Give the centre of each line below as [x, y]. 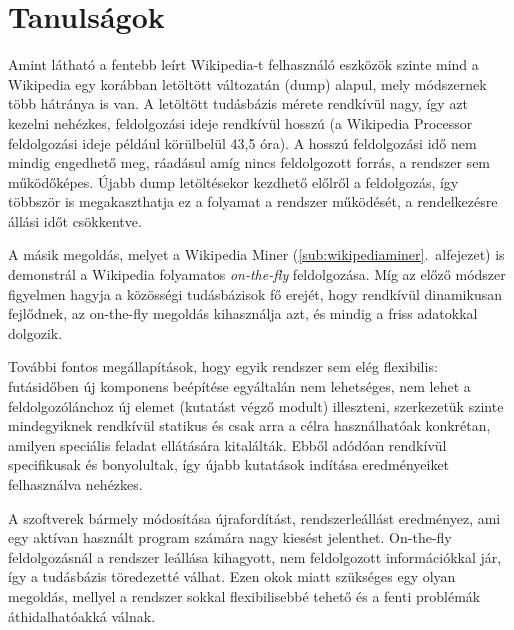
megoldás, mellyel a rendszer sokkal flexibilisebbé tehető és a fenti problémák [244, 595]
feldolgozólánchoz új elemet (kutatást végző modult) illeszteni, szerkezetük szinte [256, 405]
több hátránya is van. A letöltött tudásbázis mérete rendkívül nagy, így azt [238, 103]
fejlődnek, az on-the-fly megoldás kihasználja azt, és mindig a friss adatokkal [243, 313]
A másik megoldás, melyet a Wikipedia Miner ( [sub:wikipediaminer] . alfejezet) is [256, 254]
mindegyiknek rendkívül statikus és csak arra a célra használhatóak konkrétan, [249, 425]
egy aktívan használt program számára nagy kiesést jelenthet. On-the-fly [230, 537]
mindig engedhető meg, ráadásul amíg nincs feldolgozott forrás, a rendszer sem [249, 162]
